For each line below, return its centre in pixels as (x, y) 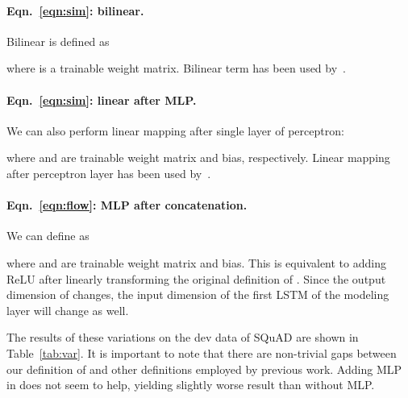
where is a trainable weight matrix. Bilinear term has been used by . (177, 68)
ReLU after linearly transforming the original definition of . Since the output (196, 278)
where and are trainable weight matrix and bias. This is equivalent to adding (196, 262)
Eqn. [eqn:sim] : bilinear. (75, 10)
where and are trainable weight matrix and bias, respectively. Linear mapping (198, 158)
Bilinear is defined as (58, 41)
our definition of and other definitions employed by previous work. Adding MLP (204, 369)
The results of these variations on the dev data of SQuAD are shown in (183, 337)
